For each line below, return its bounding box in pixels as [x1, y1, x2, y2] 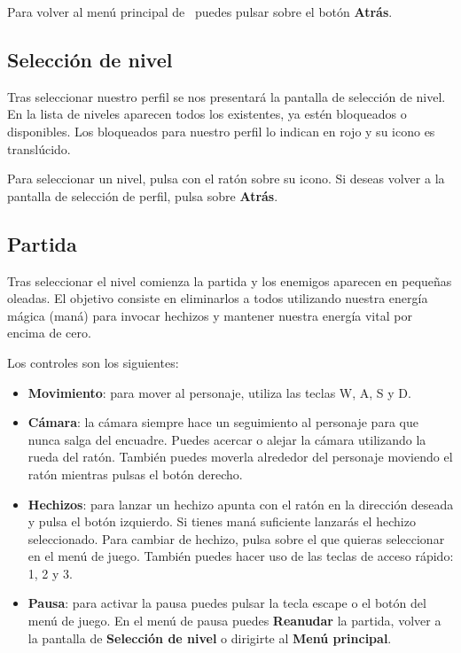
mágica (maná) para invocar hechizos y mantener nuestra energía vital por [7, 306, 412, 324]
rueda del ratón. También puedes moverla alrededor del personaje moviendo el [27, 447, 453, 466]
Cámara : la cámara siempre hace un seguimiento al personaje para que [27, 413, 418, 431]
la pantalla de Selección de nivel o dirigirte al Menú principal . [27, 628, 392, 647]
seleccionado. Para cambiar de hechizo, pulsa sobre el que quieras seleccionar [27, 529, 445, 548]
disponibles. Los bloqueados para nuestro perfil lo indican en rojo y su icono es [7, 121, 435, 140]
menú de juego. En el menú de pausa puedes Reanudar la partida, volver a [27, 611, 441, 630]
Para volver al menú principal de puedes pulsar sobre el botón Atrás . [7, 3, 393, 20]
